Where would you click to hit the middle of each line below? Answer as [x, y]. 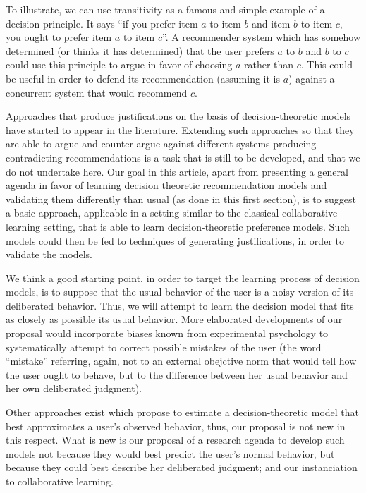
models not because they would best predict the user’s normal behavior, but [170, 453]
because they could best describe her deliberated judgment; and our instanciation [182, 467]
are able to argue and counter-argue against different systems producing [161, 144]
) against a [312, 78]
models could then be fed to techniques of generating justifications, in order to [175, 240]
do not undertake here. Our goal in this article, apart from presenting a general [177, 171]
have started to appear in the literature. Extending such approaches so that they [180, 129]
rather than [269, 65]
